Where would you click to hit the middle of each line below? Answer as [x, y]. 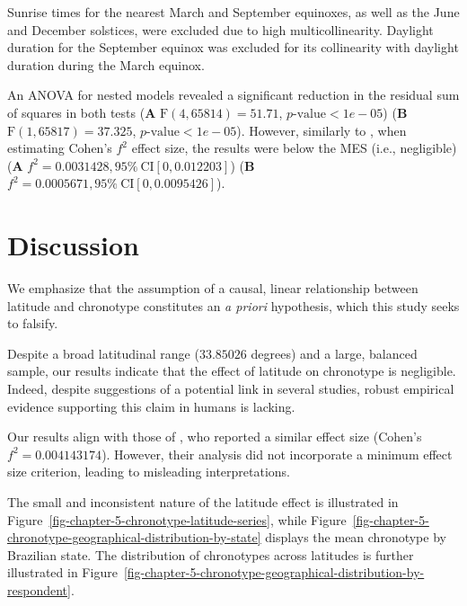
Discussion [73, 245]
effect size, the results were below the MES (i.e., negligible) [294, 148]
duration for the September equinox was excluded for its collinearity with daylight [233, 47]
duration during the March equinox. [106, 64]
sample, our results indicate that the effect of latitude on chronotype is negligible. [232, 371]
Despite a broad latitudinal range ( [103, 353]
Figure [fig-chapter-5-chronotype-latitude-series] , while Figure [177, 519]
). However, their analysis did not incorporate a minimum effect [277, 454]
